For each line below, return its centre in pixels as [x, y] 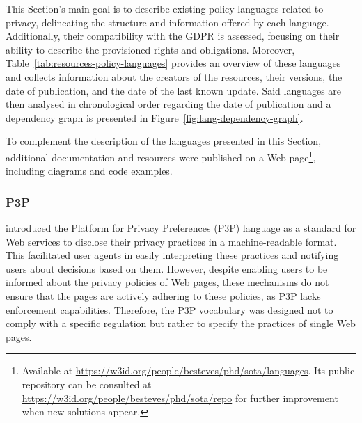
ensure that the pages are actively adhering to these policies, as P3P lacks [163, 295]
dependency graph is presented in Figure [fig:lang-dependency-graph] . [155, 117]
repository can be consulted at [87, 384]
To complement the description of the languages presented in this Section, [164, 141]
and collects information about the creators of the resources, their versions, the [174, 76]
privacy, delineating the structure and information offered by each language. [167, 22]
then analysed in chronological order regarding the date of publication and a [168, 104]
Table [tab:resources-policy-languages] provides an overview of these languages [173, 63]
